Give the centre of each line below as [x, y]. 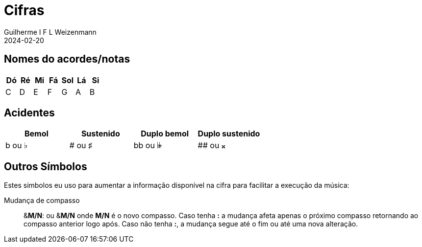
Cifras [24, 10]
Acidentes [29, 113]
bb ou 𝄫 [148, 146]
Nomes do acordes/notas [67, 59]
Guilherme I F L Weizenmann [50, 32]
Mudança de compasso [42, 201]
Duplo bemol [165, 134]
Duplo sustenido [229, 134]
